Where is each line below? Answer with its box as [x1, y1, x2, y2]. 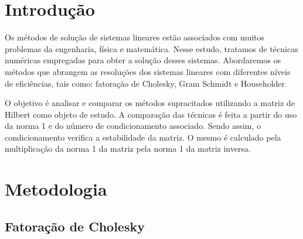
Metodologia [5, 177, 107, 201]
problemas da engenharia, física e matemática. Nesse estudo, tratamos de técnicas [5, 42, 298, 54]
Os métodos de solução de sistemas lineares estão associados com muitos [5, 31, 265, 43]
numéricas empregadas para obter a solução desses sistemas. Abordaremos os [5, 54, 281, 66]
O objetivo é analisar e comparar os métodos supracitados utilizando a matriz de [5, 97, 295, 109]
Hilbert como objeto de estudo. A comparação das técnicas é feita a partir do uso [5, 108, 297, 120]
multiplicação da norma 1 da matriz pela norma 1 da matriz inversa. [5, 142, 251, 155]
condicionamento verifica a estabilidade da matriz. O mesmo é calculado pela [5, 131, 281, 143]
